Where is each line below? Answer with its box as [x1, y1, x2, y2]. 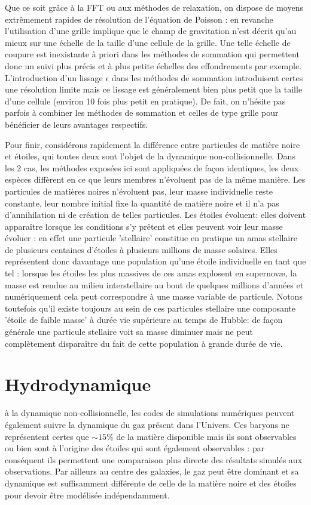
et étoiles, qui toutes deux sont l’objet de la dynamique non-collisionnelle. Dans [5, 150, 295, 162]
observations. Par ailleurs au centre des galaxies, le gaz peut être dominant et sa [5, 465, 299, 478]
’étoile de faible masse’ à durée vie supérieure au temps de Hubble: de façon [5, 313, 283, 326]
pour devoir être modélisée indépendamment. [5, 488, 170, 501]
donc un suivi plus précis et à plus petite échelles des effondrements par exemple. [5, 59, 302, 72]
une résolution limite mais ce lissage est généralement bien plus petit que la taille [5, 83, 303, 96]
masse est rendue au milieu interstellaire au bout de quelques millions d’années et [5, 278, 304, 291]
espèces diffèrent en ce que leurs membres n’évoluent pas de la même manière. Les [5, 173, 306, 186]
